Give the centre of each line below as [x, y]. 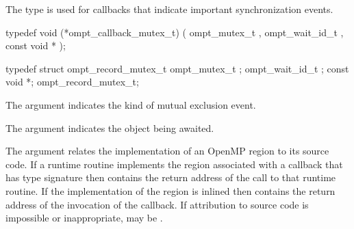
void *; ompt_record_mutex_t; [72, 82]
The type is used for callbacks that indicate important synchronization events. [169, 9]
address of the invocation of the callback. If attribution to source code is [157, 204]
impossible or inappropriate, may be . [84, 218]
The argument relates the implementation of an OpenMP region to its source [167, 151]
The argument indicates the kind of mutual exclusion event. [131, 104]
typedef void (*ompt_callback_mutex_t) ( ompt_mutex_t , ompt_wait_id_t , [175, 32]
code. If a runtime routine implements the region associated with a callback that [174, 164]
